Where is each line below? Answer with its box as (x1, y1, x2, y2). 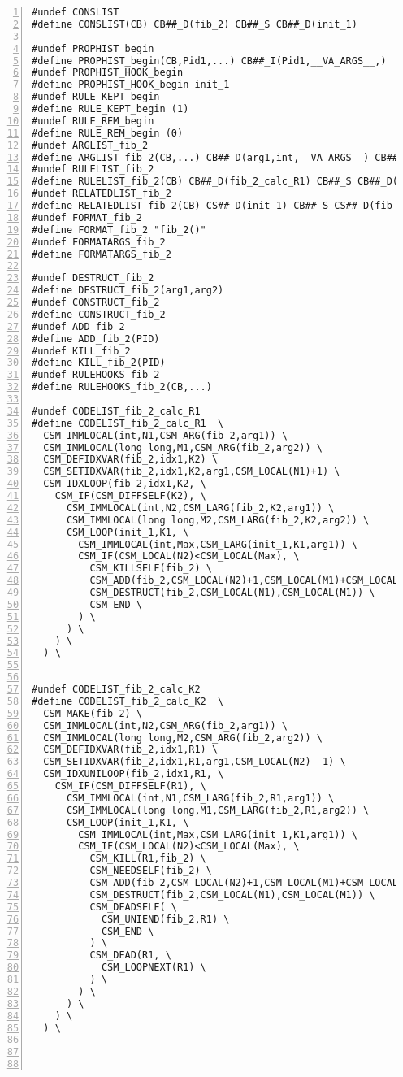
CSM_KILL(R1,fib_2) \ (89, 853, 206, 865)
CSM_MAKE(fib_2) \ (43, 707, 143, 719)
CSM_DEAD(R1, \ (89, 949, 171, 962)
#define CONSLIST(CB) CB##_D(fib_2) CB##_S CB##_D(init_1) (32, 18, 357, 30)
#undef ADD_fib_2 (32, 320, 125, 332)
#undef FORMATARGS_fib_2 (32, 236, 166, 248)
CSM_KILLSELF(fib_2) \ (89, 562, 212, 575)
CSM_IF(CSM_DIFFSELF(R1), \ (54, 780, 206, 792)
